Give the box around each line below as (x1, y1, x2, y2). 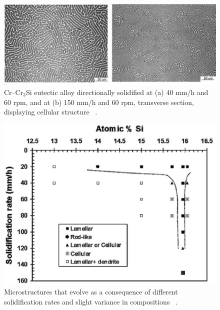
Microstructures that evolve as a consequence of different (4, 286, 178, 297)
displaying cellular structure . (4, 106, 97, 117)
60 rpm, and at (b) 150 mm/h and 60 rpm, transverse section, (4, 96, 194, 107)
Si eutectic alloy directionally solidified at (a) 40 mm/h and (25, 86, 208, 97)
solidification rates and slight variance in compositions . (4, 296, 177, 306)
